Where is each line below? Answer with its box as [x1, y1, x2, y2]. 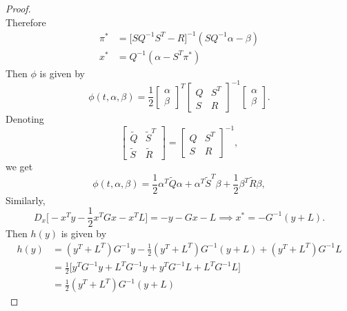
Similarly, [6, 192, 46, 207]
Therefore [6, 14, 46, 29]
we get [6, 159, 33, 173]
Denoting [6, 111, 44, 126]
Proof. [6, 1, 31, 15]
